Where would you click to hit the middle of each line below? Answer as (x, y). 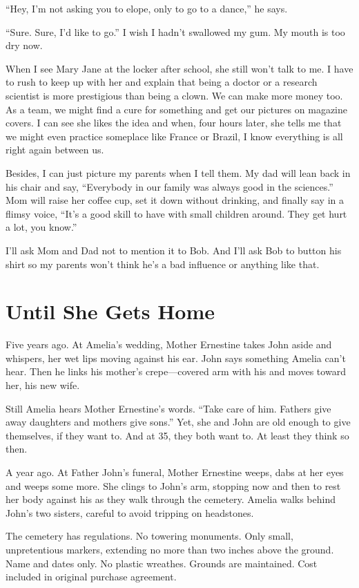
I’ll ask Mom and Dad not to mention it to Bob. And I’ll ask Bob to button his (174, 250)
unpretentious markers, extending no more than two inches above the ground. (170, 549)
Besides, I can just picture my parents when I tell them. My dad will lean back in (178, 172)
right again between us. (55, 150)
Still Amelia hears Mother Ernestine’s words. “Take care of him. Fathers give (168, 408)
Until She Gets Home (110, 311)
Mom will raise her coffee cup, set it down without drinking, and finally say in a (175, 200)
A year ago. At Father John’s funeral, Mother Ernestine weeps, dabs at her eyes (175, 472)
